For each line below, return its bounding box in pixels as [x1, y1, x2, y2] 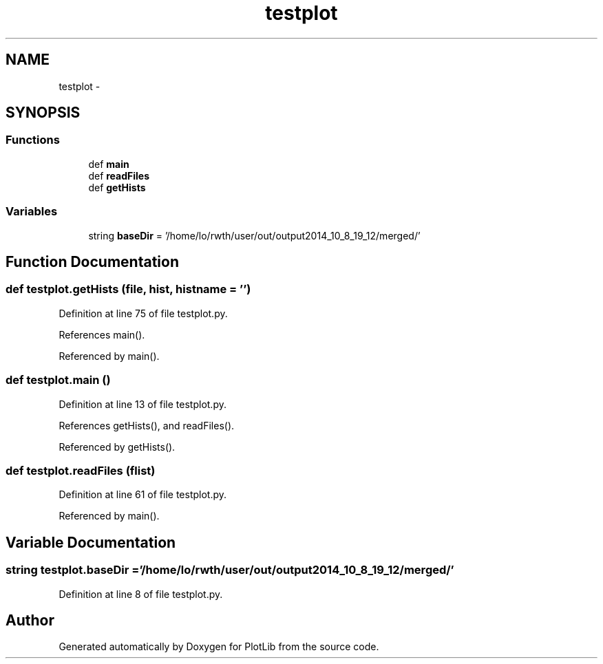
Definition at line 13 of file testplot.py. [59, 398, 226, 410]
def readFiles [88, 169, 150, 182]
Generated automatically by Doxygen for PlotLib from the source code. [59, 641, 379, 653]
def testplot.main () [6, 373, 111, 387]
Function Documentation [6, 253, 179, 270]
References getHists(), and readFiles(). [59, 419, 235, 431]
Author [6, 611, 54, 629]
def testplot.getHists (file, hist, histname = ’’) [6, 282, 251, 297]
